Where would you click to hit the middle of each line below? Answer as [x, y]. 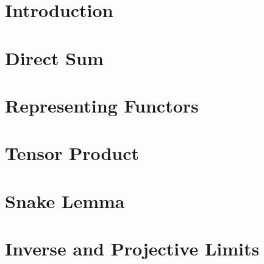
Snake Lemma [65, 200]
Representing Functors [102, 105]
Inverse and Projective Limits [132, 248]
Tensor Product [72, 153]
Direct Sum [54, 57]
